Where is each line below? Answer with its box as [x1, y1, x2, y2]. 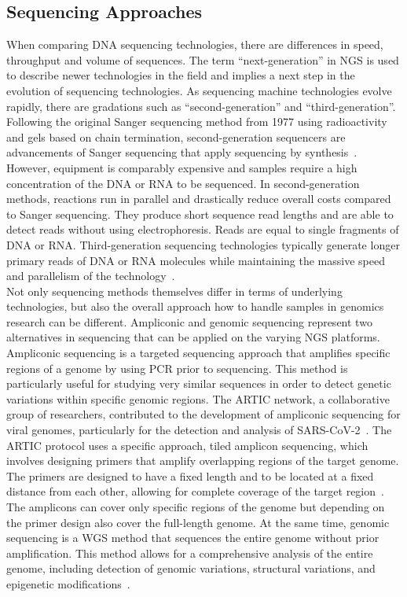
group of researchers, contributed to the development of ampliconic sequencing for [6, 406, 401, 422]
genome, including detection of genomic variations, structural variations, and [6, 560, 376, 577]
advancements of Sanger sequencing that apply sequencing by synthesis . [6, 144, 357, 160]
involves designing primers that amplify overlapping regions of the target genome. [6, 452, 399, 469]
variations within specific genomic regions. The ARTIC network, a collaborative [6, 390, 390, 407]
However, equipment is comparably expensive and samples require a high [6, 159, 357, 175]
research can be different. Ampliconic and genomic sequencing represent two [6, 313, 372, 330]
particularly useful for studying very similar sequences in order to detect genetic [6, 375, 391, 392]
